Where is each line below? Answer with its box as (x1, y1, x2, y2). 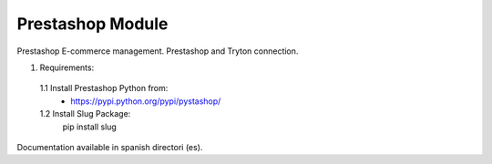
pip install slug (62, 121, 118, 132)
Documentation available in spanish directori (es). (16, 141, 203, 152)
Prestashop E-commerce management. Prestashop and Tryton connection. (16, 46, 299, 56)
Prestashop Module (16, 14, 169, 34)
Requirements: (39, 62, 95, 73)
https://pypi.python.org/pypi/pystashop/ (70, 96, 221, 107)
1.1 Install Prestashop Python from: (39, 83, 169, 94)
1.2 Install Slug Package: (39, 108, 131, 119)
